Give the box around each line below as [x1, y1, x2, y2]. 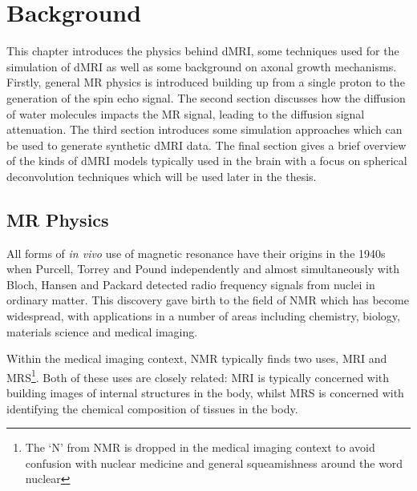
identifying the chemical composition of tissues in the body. [6, 400, 298, 417]
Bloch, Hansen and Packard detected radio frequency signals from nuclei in [6, 276, 375, 292]
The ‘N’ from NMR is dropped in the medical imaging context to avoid [25, 439, 375, 456]
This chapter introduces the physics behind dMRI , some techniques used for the [6, 42, 399, 59]
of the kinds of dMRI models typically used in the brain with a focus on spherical [6, 152, 407, 169]
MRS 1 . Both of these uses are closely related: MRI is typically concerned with [6, 366, 390, 385]
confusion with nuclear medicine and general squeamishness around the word [25, 454, 403, 471]
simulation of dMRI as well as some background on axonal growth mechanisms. [6, 58, 397, 74]
